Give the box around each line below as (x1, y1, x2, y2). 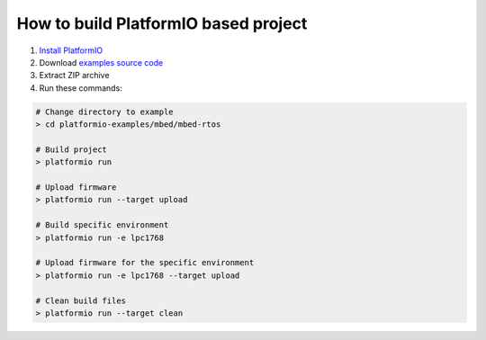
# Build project (35, 144, 108, 155)
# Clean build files (35, 295, 126, 306)
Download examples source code (39, 57, 164, 67)
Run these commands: (39, 82, 123, 94)
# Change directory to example (35, 106, 175, 117)
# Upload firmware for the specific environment (35, 257, 255, 268)
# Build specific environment (35, 220, 169, 230)
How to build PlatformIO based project (16, 13, 308, 33)
